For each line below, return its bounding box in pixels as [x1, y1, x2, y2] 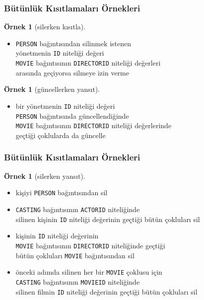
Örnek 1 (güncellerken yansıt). [4, 84, 100, 94]
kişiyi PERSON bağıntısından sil [15, 187, 108, 198]
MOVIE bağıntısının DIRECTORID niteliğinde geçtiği [15, 240, 165, 250]
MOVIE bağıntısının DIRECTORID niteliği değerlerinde [15, 120, 172, 131]
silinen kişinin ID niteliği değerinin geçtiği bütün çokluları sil [15, 214, 200, 224]
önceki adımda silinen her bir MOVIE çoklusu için [15, 267, 162, 277]
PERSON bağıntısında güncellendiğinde [15, 110, 129, 121]
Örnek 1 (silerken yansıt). [4, 170, 85, 181]
